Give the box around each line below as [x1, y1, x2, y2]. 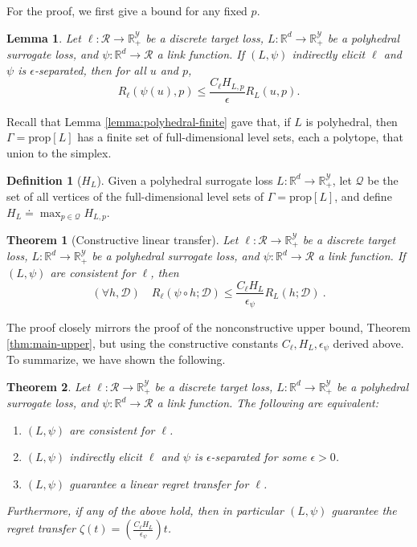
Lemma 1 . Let [6, 29, 81, 46]
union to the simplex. [6, 144, 112, 161]
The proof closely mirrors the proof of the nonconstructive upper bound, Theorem [6, 319, 411, 336]
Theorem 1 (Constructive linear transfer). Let [6, 231, 239, 247]
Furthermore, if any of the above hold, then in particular [6, 502, 284, 519]
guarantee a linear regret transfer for [69, 475, 249, 492]
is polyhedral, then [305, 112, 398, 129]
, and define [334, 187, 392, 204]
